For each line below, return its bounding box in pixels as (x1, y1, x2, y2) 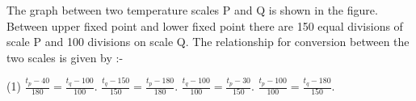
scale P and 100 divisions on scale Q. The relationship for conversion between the (6, 33, 410, 50)
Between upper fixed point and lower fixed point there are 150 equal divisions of (6, 17, 403, 34)
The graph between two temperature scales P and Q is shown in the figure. (6, 2, 378, 18)
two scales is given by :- (6, 48, 124, 65)
